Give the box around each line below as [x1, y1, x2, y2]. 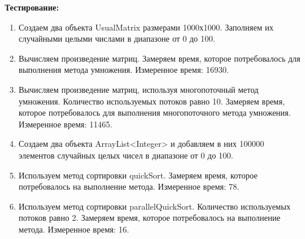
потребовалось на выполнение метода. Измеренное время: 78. [18, 180, 240, 193]
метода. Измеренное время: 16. [18, 223, 129, 235]
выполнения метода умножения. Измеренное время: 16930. [18, 63, 229, 76]
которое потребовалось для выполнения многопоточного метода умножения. [18, 106, 291, 119]
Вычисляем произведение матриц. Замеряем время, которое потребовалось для [18, 52, 301, 64]
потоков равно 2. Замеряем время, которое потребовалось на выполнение [18, 211, 280, 224]
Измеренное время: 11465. [18, 117, 113, 130]
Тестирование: [5, 1, 59, 13]
